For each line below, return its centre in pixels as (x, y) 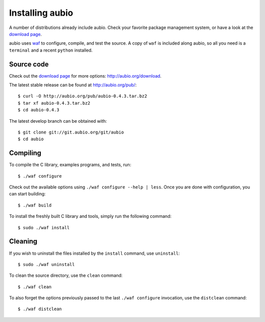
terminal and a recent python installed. (51, 50)
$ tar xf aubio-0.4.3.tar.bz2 (54, 103)
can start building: (27, 194)
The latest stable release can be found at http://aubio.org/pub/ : (73, 85)
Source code (29, 64)
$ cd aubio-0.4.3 (39, 110)
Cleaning (23, 241)
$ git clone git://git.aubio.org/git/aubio (71, 132)
